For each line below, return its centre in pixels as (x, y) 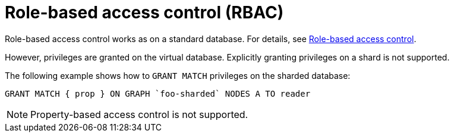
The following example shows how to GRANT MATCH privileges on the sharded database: (178, 75)
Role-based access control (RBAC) (144, 12)
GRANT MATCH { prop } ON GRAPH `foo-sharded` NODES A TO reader (158, 93)
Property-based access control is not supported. (139, 114)
